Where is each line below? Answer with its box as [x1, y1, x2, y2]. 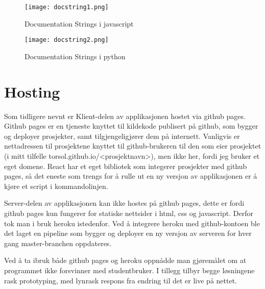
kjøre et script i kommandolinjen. [4, 180, 108, 191]
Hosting [4, 81, 60, 102]
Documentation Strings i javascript [25, 18, 134, 29]
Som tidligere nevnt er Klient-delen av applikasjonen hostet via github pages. [4, 110, 246, 121]
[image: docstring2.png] [25, 36, 109, 44]
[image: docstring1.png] [25, 4, 109, 11]
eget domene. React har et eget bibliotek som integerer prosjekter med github [4, 160, 247, 171]
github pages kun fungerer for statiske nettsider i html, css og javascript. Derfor [4, 207, 253, 218]
